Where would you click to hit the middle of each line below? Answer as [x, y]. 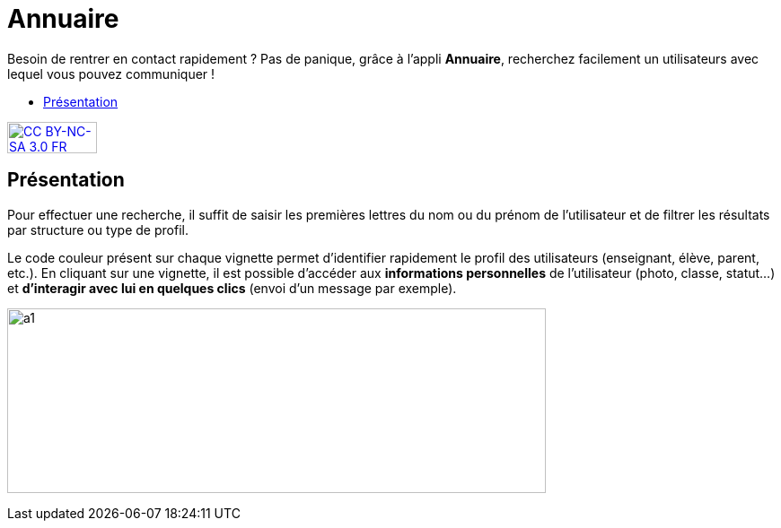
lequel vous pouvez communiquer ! [111, 74]
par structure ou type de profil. [98, 229]
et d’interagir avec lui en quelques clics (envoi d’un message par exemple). [232, 288]
